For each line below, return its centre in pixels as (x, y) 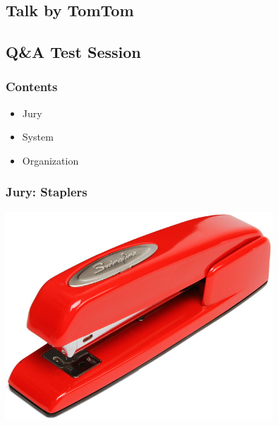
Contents (32, 87)
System (38, 137)
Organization (50, 160)
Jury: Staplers (47, 192)
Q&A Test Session (73, 52)
